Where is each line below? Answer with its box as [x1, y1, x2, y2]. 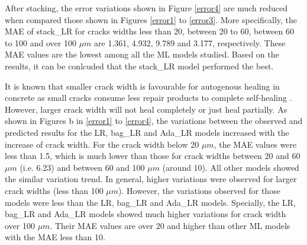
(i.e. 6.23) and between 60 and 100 [20, 161, 145, 173]
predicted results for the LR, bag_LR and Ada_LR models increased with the [5, 126, 289, 138]
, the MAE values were [214, 138, 297, 150]
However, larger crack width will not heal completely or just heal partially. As [5, 103, 287, 115]
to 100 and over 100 [5, 36, 76, 49]
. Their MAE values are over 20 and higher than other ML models [50, 219, 290, 231]
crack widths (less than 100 [5, 184, 104, 196]
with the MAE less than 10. [5, 231, 105, 243]
